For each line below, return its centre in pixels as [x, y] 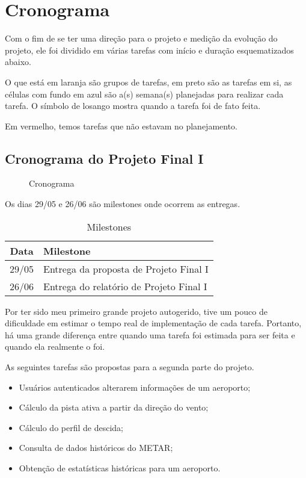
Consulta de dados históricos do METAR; [96, 448]
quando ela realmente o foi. [55, 346]
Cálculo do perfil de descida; [71, 427]
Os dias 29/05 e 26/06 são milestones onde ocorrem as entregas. [123, 204]
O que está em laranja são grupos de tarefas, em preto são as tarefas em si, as [148, 82]
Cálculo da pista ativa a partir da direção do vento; [114, 407]
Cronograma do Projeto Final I [104, 158]
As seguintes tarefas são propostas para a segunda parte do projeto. [130, 367]
